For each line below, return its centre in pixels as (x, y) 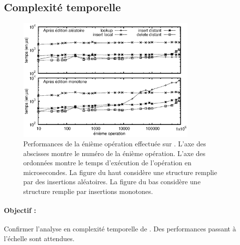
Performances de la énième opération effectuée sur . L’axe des (115, 144)
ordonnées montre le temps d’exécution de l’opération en (107, 163)
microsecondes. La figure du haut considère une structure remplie (120, 172)
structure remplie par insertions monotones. (88, 191)
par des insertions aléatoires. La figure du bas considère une (112, 182)
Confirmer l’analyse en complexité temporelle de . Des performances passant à (120, 229)
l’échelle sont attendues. (39, 238)
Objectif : (20, 210)
